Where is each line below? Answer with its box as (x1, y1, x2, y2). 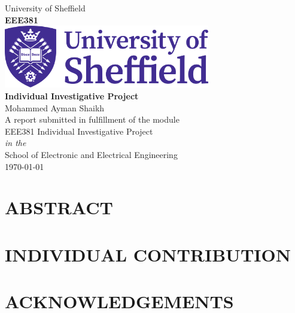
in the (5, 136, 26, 149)
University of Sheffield (5, 2, 86, 14)
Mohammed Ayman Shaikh (5, 101, 105, 114)
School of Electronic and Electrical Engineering (5, 148, 178, 160)
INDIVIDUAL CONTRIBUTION (5, 242, 291, 266)
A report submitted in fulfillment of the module (5, 113, 180, 126)
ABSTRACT (5, 195, 113, 220)
